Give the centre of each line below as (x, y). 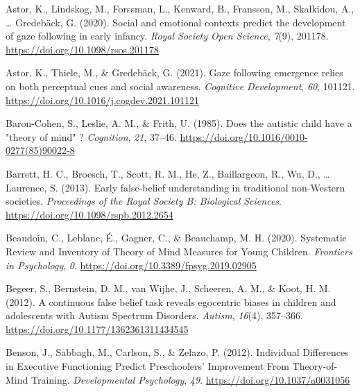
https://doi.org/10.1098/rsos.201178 (82, 49)
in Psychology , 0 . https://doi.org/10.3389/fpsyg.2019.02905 (131, 265)
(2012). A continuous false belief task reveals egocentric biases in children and (171, 301)
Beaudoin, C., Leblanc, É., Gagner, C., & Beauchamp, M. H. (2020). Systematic (176, 238)
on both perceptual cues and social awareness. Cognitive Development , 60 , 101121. (180, 86)
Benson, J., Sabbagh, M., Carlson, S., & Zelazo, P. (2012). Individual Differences (177, 352)
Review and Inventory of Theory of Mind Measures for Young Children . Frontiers (179, 251)
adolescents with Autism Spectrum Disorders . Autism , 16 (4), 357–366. (154, 315)
